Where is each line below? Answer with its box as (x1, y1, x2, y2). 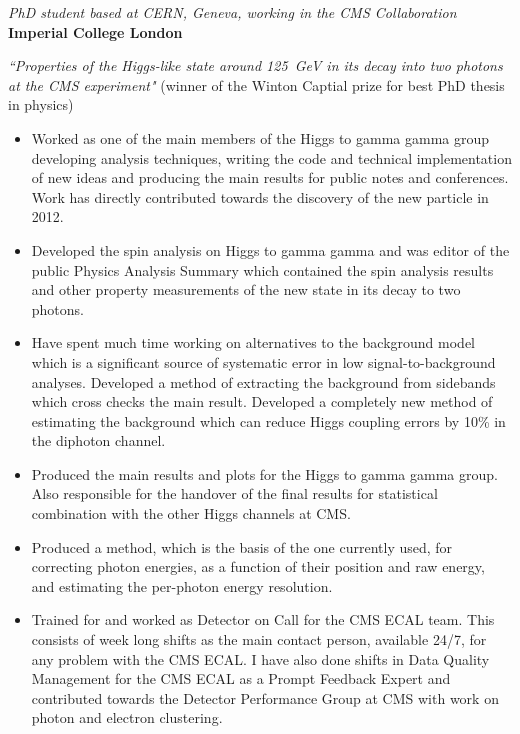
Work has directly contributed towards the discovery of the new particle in (31, 186, 489, 207)
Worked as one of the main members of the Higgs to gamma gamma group (31, 127, 490, 148)
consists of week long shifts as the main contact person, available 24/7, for (31, 629, 487, 650)
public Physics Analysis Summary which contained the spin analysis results (31, 259, 494, 280)
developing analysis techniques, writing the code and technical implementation (31, 147, 512, 168)
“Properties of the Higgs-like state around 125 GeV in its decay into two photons (8, 55, 503, 76)
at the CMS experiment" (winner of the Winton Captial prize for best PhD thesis (8, 74, 505, 95)
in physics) (8, 94, 74, 115)
